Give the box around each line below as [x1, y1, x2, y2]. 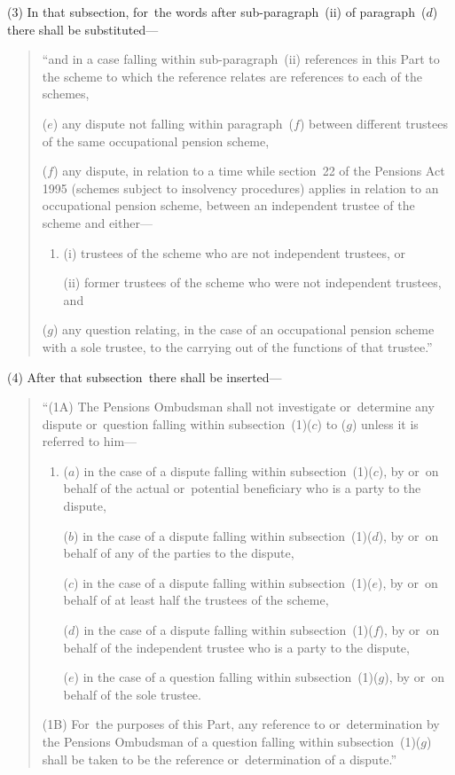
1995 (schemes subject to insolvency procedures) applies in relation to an [42, 178, 439, 197]
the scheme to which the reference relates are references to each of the [42, 67, 422, 85]
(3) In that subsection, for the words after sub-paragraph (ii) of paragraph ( [7, 3, 427, 20]
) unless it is [351, 414, 419, 433]
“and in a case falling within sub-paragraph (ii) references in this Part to [42, 50, 440, 68]
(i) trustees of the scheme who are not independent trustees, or [63, 243, 406, 262]
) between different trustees [299, 114, 448, 132]
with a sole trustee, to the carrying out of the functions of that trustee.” [42, 337, 433, 356]
